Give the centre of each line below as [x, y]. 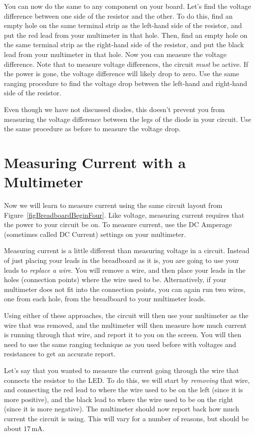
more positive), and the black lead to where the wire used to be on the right [119, 399]
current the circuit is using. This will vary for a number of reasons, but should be [127, 418]
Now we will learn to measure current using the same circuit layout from [113, 205]
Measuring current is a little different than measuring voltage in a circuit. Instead [127, 250]
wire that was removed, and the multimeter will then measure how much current [125, 325]
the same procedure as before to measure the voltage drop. [92, 129]
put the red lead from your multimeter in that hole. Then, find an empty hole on [126, 35]
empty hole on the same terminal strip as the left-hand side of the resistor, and [123, 25]
